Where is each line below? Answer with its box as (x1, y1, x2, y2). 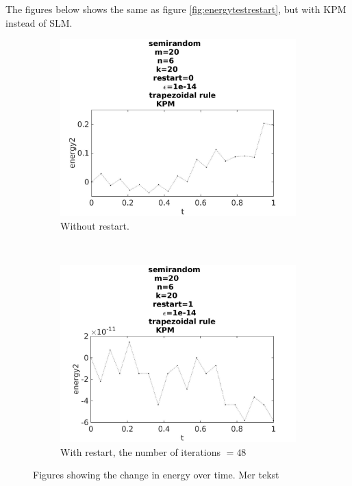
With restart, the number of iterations (60, 444, 221, 459)
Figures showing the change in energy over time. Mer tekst (33, 467, 279, 482)
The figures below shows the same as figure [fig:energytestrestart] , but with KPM (5, 2, 347, 16)
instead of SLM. (5, 15, 73, 29)
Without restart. (60, 218, 129, 232)
